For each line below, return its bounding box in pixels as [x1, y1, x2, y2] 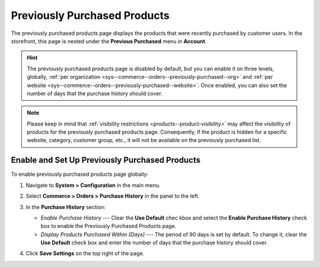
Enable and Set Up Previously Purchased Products [11, 155, 201, 165]
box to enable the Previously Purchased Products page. [40, 223, 177, 230]
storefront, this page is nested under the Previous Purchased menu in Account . [11, 37, 207, 44]
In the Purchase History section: [25, 203, 106, 210]
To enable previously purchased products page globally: [11, 171, 149, 178]
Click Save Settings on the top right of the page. [25, 250, 145, 257]
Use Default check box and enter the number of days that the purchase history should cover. [40, 239, 268, 246]
